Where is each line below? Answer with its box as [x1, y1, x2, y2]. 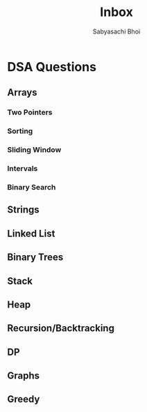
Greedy [7, 393, 40, 405]
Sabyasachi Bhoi [92, 27, 141, 36]
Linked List [7, 227, 55, 239]
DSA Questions [7, 59, 97, 75]
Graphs [7, 370, 40, 382]
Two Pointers [7, 107, 53, 117]
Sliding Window [7, 145, 62, 155]
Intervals [7, 164, 38, 174]
